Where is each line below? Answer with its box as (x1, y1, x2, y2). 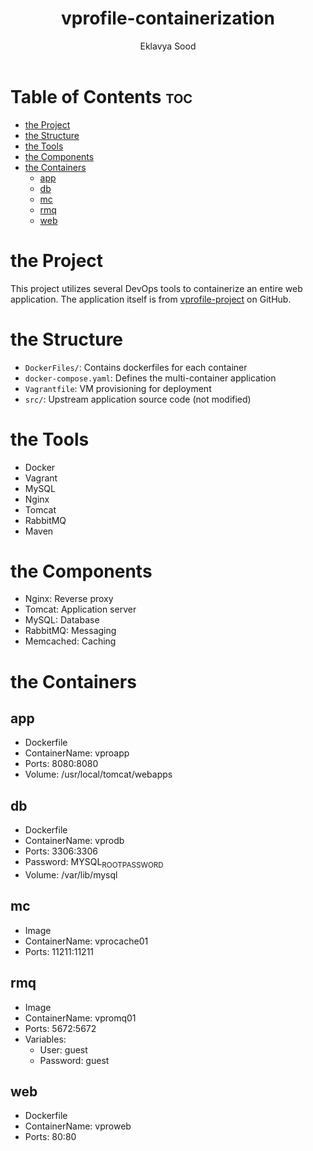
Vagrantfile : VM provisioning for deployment (24, 382, 212, 394)
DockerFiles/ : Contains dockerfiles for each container (24, 361, 248, 373)
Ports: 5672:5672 (24, 1022, 97, 1034)
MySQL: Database (24, 614, 100, 626)
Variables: (24, 1033, 67, 1045)
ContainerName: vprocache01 (24, 935, 149, 947)
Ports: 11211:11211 (24, 945, 95, 957)
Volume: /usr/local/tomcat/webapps (24, 768, 173, 781)
